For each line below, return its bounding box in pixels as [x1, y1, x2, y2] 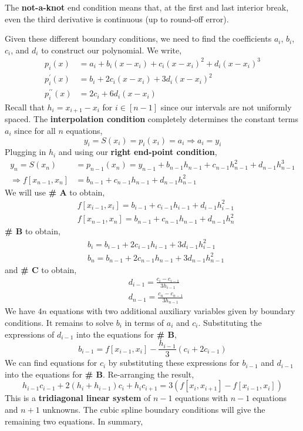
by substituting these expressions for [108, 356, 240, 369]
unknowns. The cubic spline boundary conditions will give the [42, 403, 265, 415]
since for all [14, 124, 56, 136]
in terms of [124, 316, 164, 328]
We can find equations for [5, 356, 97, 369]
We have [5, 305, 35, 317]
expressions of [5, 328, 55, 340]
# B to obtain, [5, 225, 60, 237]
